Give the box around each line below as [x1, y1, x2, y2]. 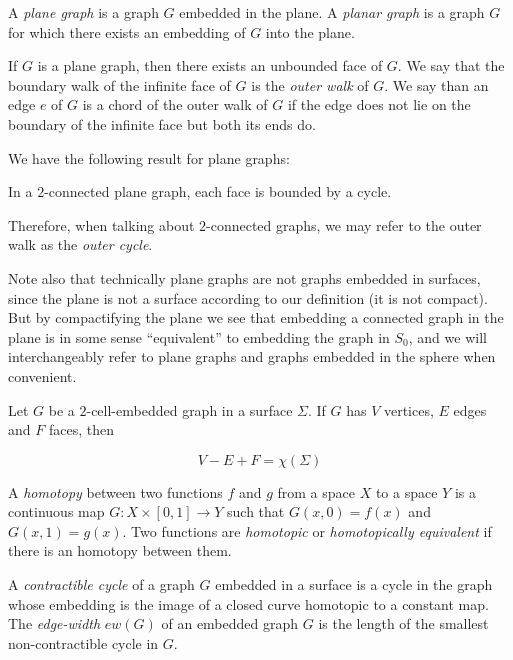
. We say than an [384, 74, 489, 95]
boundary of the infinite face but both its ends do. [8, 113, 316, 134]
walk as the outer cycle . [8, 234, 153, 255]
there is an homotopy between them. [8, 540, 232, 561]
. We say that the [397, 55, 505, 76]
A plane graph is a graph [8, 2, 159, 22]
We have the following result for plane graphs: [8, 147, 290, 168]
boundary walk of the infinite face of [8, 74, 231, 95]
